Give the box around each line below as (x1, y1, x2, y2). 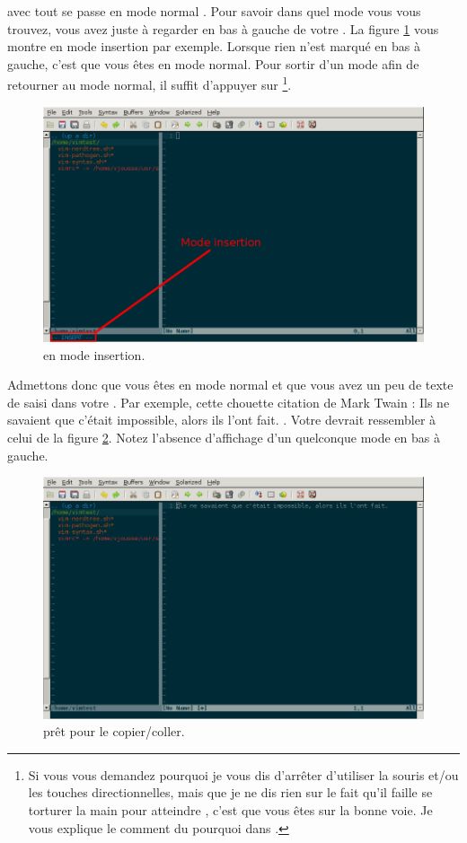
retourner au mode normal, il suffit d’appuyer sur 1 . (7, 73, 292, 94)
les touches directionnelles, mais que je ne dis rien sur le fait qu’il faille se (28, 783, 433, 802)
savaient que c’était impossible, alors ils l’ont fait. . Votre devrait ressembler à (7, 410, 436, 429)
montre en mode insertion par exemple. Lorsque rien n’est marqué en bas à (7, 37, 420, 56)
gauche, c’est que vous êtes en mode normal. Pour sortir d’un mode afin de (7, 54, 419, 73)
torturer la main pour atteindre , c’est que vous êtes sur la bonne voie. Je (28, 801, 433, 820)
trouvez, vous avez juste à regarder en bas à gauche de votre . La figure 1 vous (7, 19, 439, 38)
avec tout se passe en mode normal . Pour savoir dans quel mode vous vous (7, 2, 421, 20)
